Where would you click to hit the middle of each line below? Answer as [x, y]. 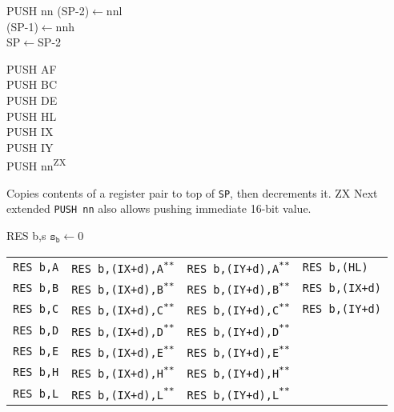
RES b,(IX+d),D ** [123, 330]
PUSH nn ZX [36, 164]
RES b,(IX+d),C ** [123, 309]
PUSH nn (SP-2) [48, 10]
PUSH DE [32, 100]
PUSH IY [30, 147]
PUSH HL [32, 116]
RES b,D [36, 330]
